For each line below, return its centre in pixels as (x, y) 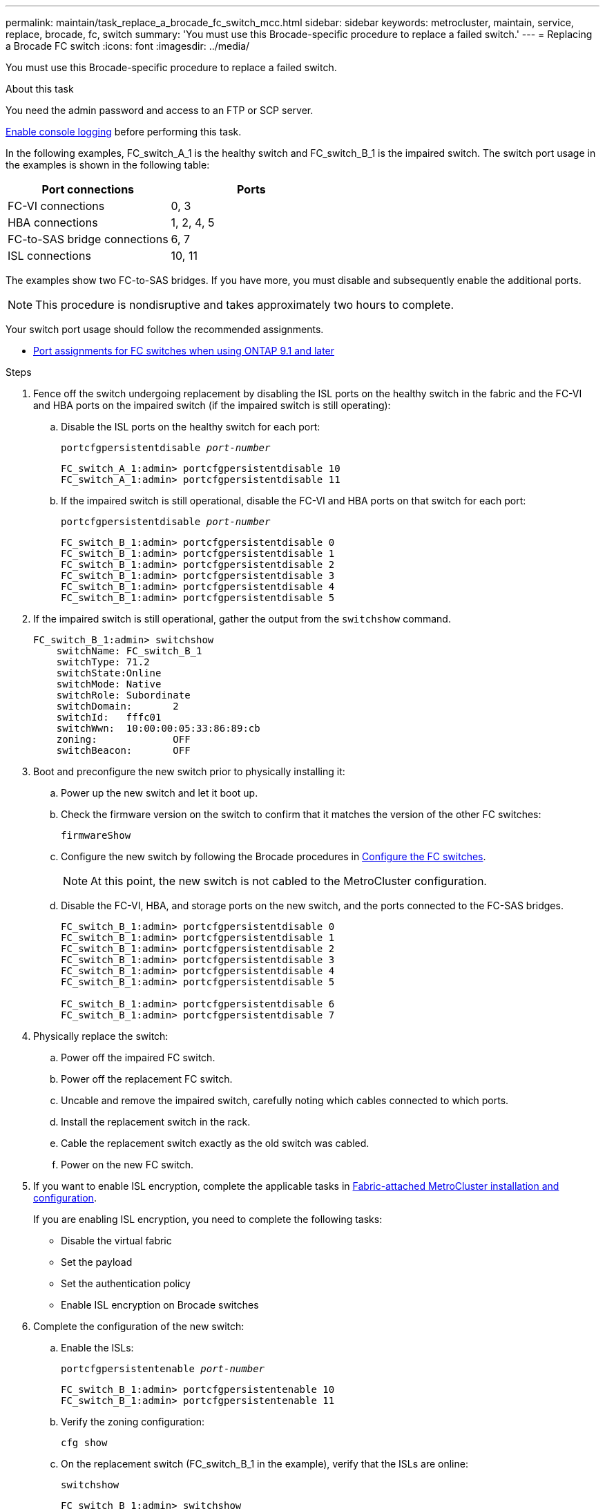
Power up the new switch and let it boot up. (160, 793)
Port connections (88, 189)
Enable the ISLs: (97, 1348)
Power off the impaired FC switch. (138, 1057)
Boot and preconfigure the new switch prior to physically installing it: (189, 771)
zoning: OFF (123, 739)
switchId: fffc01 (109, 717)
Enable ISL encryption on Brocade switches (160, 1305)
